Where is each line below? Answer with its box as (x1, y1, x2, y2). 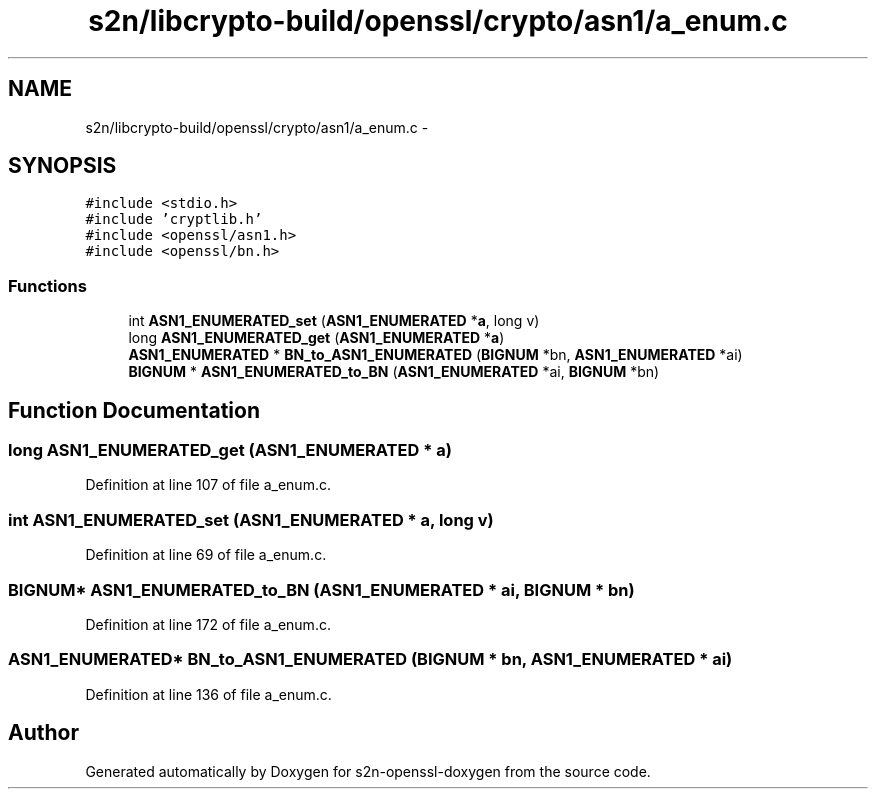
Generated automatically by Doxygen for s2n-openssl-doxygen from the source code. (85, 762, 651, 780)
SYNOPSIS (8, 153, 117, 179)
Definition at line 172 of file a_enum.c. (85, 615, 331, 633)
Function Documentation (8, 397, 260, 423)
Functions (8, 275, 87, 296)
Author (8, 720, 79, 746)
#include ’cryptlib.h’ (85, 211, 263, 228)
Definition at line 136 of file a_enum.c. (85, 685, 332, 703)
